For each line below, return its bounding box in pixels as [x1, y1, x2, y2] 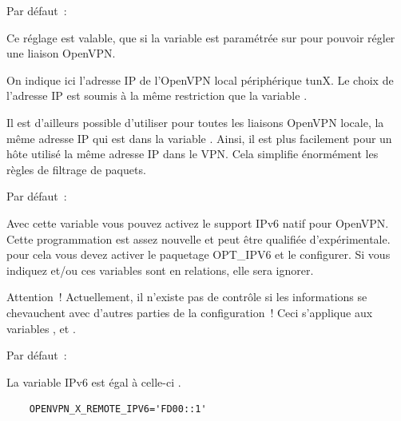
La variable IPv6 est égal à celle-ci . [6, 373, 181, 390]
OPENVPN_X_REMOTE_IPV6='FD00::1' [29, 403, 207, 415]
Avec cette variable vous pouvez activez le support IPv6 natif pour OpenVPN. [6, 214, 389, 231]
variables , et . [6, 320, 76, 336]
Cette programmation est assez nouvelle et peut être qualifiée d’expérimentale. [6, 230, 391, 247]
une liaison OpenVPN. [6, 45, 116, 62]
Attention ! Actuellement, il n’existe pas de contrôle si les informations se [6, 288, 367, 305]
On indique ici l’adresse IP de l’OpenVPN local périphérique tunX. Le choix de [6, 71, 394, 88]
